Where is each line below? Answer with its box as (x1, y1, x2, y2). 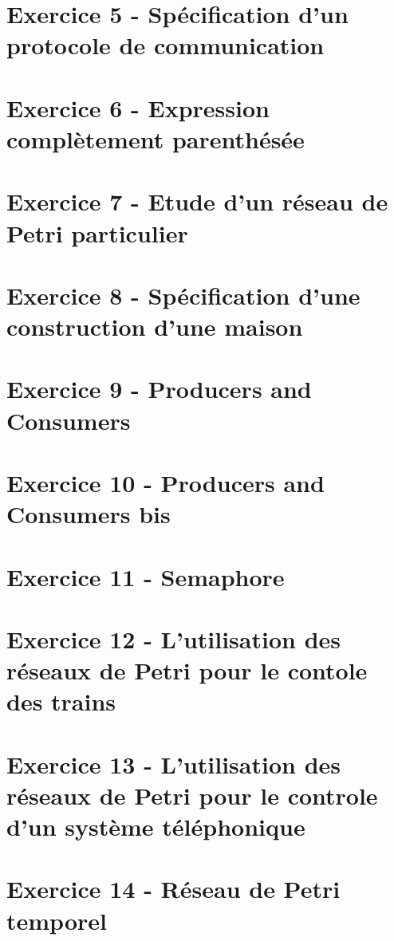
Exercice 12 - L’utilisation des (6, 622, 341, 655)
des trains (6, 685, 116, 718)
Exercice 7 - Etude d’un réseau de (6, 185, 388, 218)
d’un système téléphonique (6, 810, 305, 843)
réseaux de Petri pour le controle (6, 778, 378, 811)
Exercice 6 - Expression (6, 91, 270, 124)
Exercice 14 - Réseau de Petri (6, 872, 341, 905)
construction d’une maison (6, 310, 303, 343)
